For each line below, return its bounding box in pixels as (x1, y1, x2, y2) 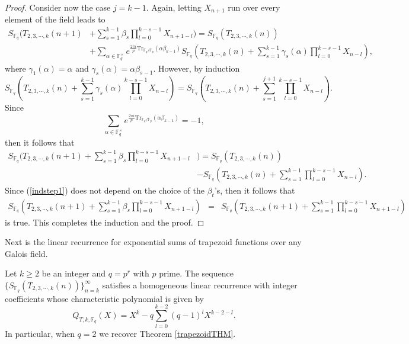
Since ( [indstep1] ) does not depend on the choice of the (5, 184, 204, 196)
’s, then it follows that (214, 184, 295, 196)
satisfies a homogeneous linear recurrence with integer (102, 278, 298, 291)
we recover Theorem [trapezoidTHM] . (99, 327, 236, 339)
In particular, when (5, 327, 75, 339)
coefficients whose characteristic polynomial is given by (5, 292, 204, 304)
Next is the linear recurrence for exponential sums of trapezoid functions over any (5, 236, 302, 248)
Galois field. (5, 247, 48, 259)
